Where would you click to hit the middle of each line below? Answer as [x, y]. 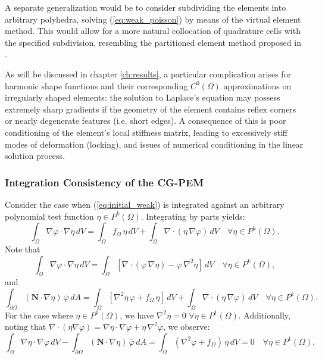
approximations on [257, 85]
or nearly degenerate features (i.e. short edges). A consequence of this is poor [146, 121]
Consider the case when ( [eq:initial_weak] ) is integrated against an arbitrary [145, 204]
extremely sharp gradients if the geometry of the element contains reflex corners [151, 109]
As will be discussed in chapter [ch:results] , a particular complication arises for [148, 74]
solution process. [35, 156]
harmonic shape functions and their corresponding [96, 85]
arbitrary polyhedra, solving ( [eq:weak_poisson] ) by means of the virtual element [153, 19]
